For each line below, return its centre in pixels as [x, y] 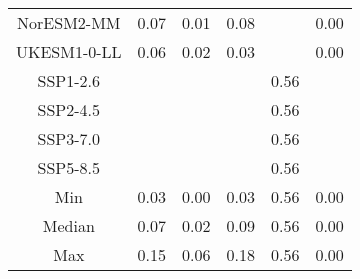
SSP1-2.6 [69, 80]
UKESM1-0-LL [69, 51]
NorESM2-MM [69, 22]
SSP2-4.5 [69, 109]
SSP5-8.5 [69, 167]
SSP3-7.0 [69, 138]
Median [68, 225]
